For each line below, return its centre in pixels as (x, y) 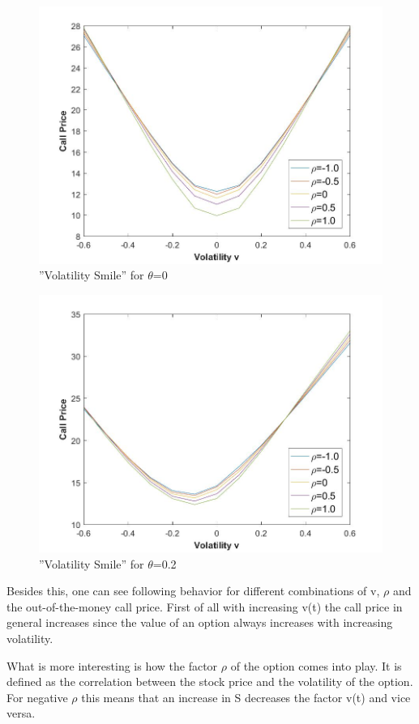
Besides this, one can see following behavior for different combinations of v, (193, 591)
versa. (21, 713)
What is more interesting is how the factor (112, 665)
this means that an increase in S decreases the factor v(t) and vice (246, 697)
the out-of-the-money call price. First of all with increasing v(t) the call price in (205, 606)
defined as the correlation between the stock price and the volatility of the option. (210, 681)
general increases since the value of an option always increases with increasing (200, 622)
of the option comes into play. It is (316, 665)
